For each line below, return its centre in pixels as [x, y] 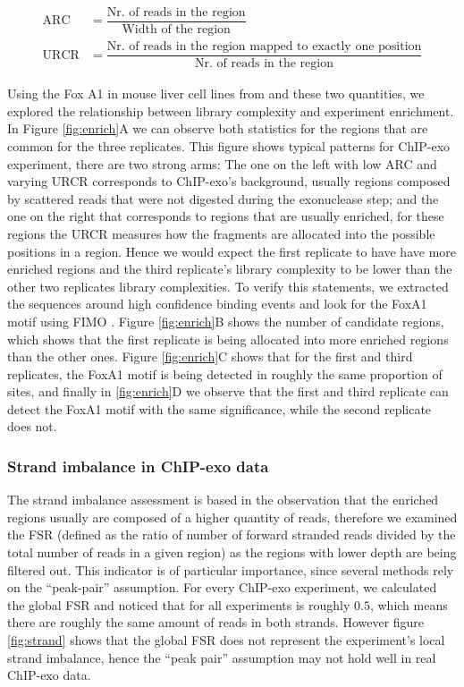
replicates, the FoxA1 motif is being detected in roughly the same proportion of [225, 373]
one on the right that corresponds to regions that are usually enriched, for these [226, 216]
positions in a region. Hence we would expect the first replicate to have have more [232, 251]
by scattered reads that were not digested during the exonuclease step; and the [223, 198]
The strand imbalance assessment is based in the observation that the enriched [223, 500]
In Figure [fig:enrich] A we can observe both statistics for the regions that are [218, 128]
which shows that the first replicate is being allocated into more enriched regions [228, 339]
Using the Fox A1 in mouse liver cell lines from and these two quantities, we [216, 93]
